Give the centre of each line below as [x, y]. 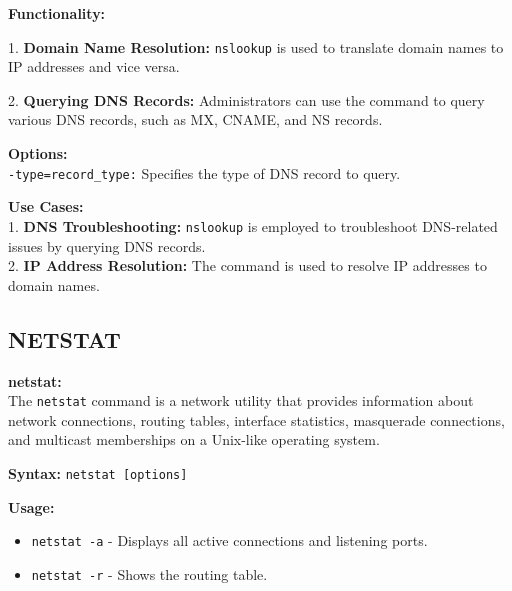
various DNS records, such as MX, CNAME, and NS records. [195, 119]
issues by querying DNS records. [107, 245]
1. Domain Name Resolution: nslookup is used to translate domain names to [256, 46]
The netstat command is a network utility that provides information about [241, 400]
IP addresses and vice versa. [94, 66]
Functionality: [57, 13]
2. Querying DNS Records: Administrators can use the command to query [246, 99]
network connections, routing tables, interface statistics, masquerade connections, [256, 419]
